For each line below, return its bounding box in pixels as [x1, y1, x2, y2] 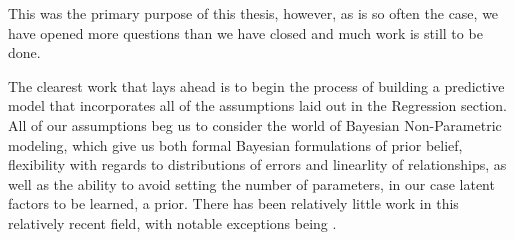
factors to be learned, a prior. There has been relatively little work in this [8, 193, 459, 214]
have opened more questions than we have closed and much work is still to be [8, 22, 483, 43]
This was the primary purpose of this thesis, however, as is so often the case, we [8, 3, 499, 23]
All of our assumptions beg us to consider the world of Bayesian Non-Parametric [8, 114, 502, 135]
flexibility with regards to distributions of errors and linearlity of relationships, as [8, 154, 507, 175]
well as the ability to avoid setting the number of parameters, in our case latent [8, 173, 495, 194]
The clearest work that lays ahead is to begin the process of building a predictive [8, 75, 505, 96]
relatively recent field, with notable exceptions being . [8, 212, 337, 233]
